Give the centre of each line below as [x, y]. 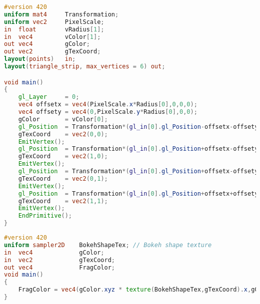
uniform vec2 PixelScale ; [54, 22]
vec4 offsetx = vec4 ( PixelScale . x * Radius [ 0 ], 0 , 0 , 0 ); [108, 105]
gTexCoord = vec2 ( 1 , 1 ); [63, 201]
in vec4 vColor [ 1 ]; [52, 37]
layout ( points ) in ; [40, 59]
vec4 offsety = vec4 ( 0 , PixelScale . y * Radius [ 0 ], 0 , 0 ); [108, 112]
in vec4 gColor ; [54, 252]
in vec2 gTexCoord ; [59, 260]
